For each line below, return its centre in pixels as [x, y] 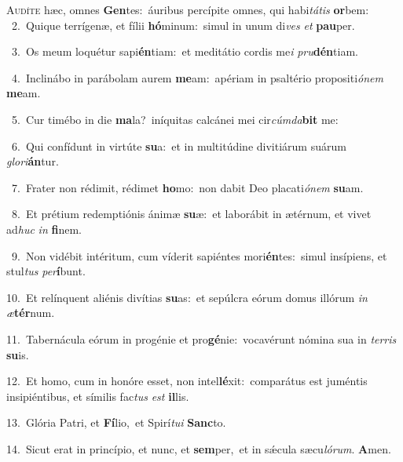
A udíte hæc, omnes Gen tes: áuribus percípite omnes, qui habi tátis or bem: [188, 9]
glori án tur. [33, 161]
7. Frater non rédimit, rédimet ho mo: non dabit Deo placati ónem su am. [187, 187]
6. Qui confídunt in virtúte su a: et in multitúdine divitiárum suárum [179, 146]
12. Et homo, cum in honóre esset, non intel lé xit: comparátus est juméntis [187, 381]
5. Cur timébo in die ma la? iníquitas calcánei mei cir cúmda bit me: [175, 119]
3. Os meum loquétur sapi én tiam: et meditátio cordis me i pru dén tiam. [185, 51]
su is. [18, 354]
